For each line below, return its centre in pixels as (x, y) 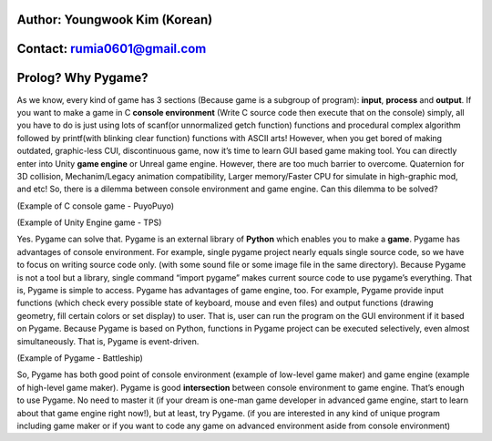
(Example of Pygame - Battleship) (80, 358)
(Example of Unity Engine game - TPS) (89, 222)
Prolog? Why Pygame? (82, 78)
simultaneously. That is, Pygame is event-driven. (108, 341)
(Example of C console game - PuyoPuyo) (96, 206)
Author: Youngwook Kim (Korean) (115, 20)
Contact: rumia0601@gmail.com (112, 49)
